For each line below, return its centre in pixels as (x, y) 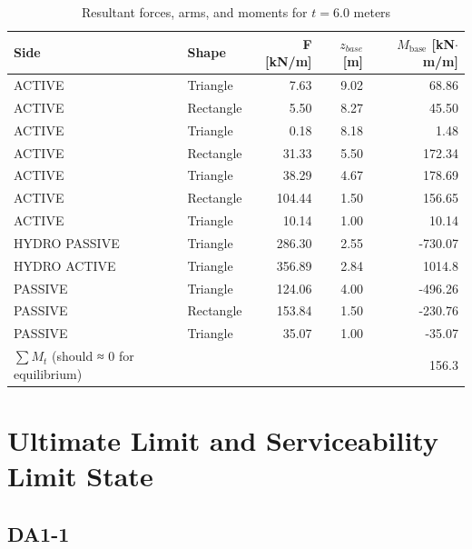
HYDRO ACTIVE (65, 265)
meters (372, 12)
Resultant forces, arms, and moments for (194, 12)
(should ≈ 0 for (93, 356)
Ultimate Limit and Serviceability (223, 440)
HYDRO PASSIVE (67, 242)
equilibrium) (48, 373)
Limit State (80, 476)
